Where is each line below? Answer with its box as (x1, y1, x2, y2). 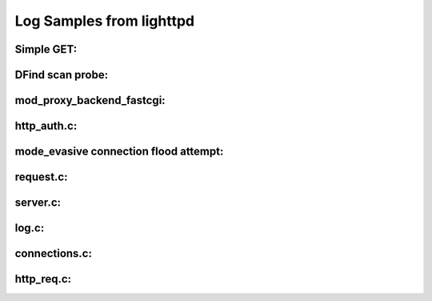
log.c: (14, 221, 45, 235)
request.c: (14, 171, 68, 184)
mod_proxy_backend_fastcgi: (14, 94, 166, 107)
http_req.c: (14, 272, 72, 286)
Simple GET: (14, 42, 78, 56)
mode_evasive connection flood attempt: (14, 145, 224, 159)
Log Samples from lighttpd (14, 12, 195, 30)
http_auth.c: (14, 119, 78, 133)
